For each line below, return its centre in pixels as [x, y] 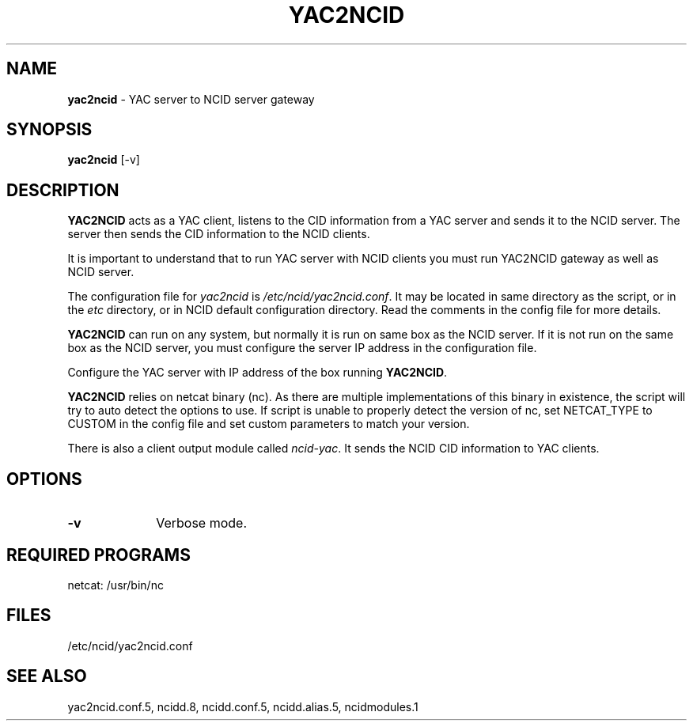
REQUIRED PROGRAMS [98, 555]
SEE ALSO [47, 676]
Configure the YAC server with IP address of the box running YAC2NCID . [258, 373]
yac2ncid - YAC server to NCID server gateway [191, 99]
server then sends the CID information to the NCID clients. [219, 234]
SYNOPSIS [49, 130]
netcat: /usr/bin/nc [116, 585]
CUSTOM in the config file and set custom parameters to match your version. [269, 424]
